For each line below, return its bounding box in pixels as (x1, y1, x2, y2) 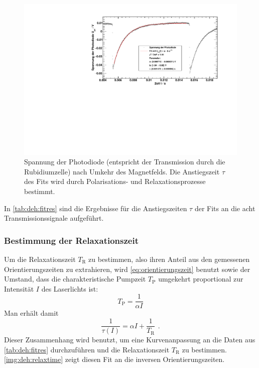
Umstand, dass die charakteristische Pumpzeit (4, 273, 146, 284)
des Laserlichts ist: (41, 283, 98, 294)
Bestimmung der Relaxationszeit (4, 234, 139, 246)
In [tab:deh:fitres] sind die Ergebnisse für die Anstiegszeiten (4, 203, 187, 213)
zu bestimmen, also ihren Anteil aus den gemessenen (88, 254, 250, 264)
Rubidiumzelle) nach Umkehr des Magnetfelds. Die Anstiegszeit (24, 166, 220, 176)
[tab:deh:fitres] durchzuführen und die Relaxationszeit (4, 344, 170, 354)
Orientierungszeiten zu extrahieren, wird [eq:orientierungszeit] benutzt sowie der (4, 263, 250, 274)
